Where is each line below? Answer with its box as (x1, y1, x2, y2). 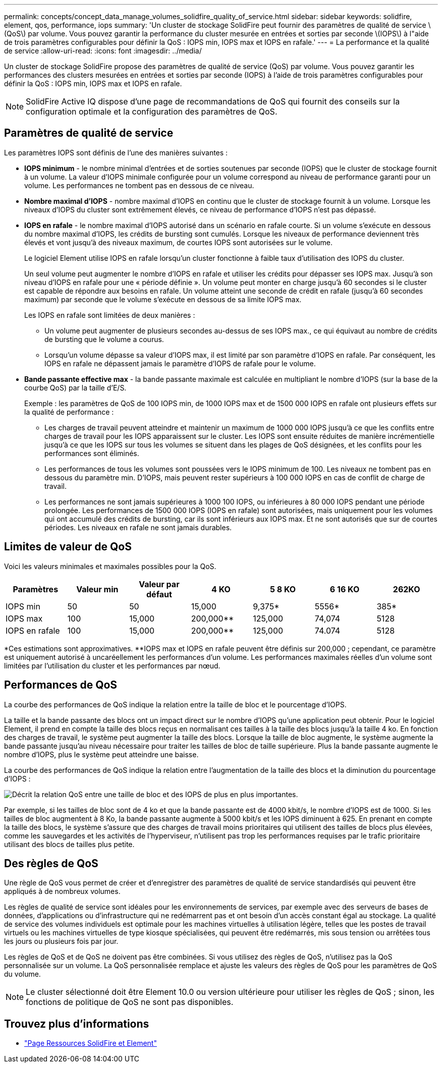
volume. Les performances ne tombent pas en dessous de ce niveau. (24, 181, 254, 190)
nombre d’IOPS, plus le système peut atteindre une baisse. (4, 750, 199, 759)
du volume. (4, 970, 41, 979)
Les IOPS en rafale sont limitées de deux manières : (24, 310, 195, 319)
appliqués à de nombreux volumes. (4, 887, 121, 896)
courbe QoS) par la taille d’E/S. (24, 383, 127, 392)
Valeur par (139, 579, 180, 589)
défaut (146, 589, 172, 599)
